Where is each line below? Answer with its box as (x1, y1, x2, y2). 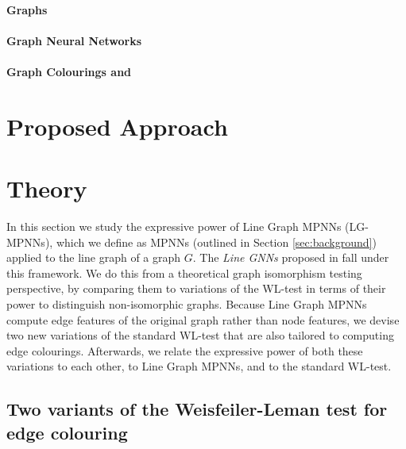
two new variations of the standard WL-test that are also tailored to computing (6, 327, 394, 343)
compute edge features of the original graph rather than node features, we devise (6, 311, 400, 328)
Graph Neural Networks (6, 32, 142, 48)
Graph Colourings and (6, 63, 132, 79)
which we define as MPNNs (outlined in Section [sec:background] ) (56, 233, 377, 250)
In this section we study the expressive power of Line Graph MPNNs (6, 218, 342, 235)
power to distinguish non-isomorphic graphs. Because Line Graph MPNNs (6, 296, 367, 313)
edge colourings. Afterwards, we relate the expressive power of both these (6, 342, 363, 359)
